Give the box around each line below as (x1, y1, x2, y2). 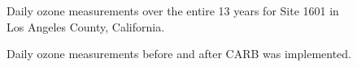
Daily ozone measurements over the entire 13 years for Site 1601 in (7, 2, 339, 19)
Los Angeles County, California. (7, 18, 165, 35)
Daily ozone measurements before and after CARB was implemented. (7, 45, 351, 62)
